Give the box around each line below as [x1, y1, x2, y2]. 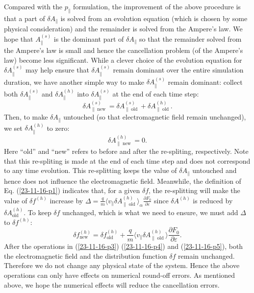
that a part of [4, 13, 45, 23]
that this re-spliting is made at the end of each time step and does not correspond [4, 155, 251, 166]
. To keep [24, 207, 51, 217]
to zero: [47, 122, 70, 133]
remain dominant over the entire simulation [113, 65, 244, 75]
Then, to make [4, 112, 48, 122]
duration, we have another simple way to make [4, 76, 144, 87]
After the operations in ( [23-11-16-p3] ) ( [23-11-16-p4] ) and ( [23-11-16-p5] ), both [4, 241, 243, 251]
